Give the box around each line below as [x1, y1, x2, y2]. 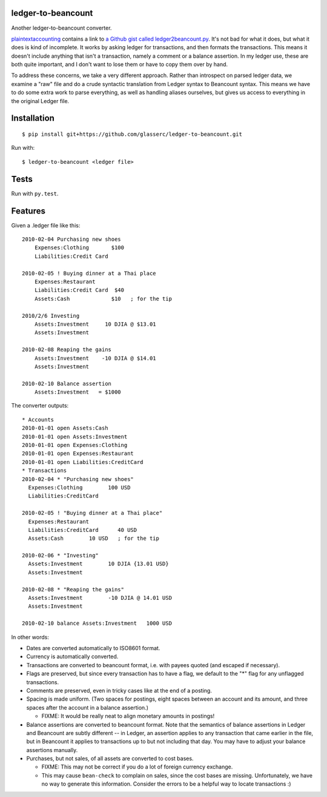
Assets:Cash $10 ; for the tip [34, 295, 173, 302]
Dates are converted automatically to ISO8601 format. [26, 645, 160, 651]
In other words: [11, 633, 50, 641]
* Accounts [22, 416, 54, 423]
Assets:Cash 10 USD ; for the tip [28, 535, 160, 542]
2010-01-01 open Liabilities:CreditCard [22, 459, 144, 465]
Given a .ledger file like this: [11, 221, 81, 229]
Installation [11, 113, 54, 124]
